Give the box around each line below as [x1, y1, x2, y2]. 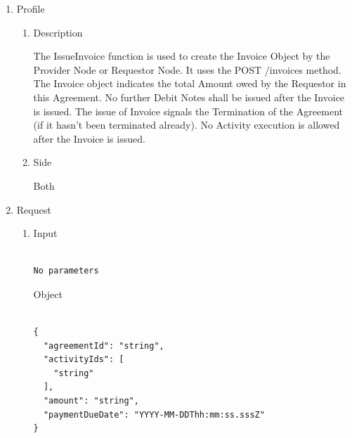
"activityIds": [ [43, 354, 124, 365]
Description [33, 25, 83, 39]
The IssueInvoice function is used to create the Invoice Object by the [33, 49, 330, 63]
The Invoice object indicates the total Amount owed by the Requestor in [33, 76, 346, 91]
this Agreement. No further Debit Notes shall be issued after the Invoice [33, 89, 345, 104]
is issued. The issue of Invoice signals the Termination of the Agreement [33, 103, 343, 118]
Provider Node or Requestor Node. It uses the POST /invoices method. [33, 62, 341, 77]
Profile [16, 1, 45, 15]
